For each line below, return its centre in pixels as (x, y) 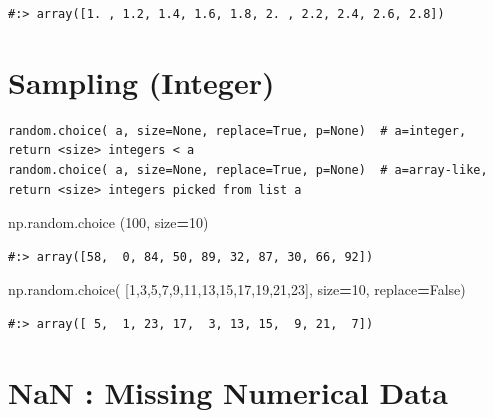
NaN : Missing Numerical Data (228, 391)
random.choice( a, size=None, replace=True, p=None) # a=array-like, (248, 169)
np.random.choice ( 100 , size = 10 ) (108, 222)
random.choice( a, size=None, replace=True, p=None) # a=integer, (237, 130)
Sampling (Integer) (141, 81)
